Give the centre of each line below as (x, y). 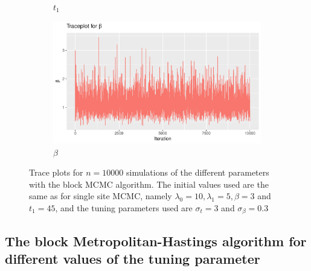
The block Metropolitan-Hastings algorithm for (156, 241)
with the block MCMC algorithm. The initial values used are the (149, 184)
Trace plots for (56, 172)
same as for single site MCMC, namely (101, 196)
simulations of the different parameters (197, 172)
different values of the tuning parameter (133, 259)
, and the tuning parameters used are (124, 207)
